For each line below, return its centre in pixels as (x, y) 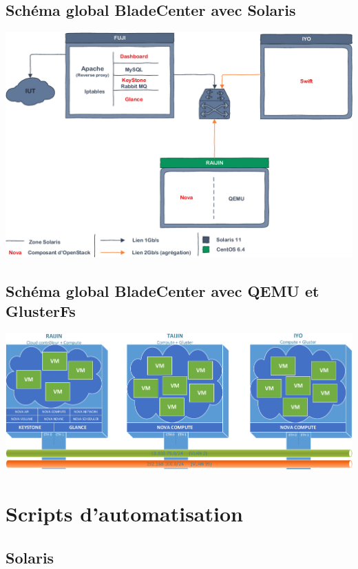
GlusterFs (41, 311)
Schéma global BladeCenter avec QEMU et (162, 291)
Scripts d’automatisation (124, 514)
